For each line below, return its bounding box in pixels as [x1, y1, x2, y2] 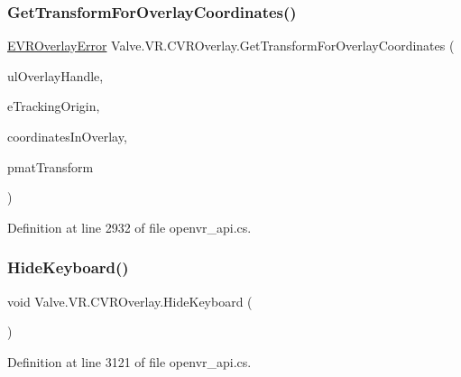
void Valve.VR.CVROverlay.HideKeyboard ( [7, 291, 253, 310]
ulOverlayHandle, [7, 66, 104, 85]
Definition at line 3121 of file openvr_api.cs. [7, 352, 252, 371]
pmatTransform [7, 157, 94, 176]
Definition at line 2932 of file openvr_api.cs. [7, 217, 252, 236]
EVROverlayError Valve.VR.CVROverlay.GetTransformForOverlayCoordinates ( [7, 36, 455, 55]
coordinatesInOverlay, [7, 127, 127, 145]
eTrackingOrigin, [7, 97, 100, 115]
